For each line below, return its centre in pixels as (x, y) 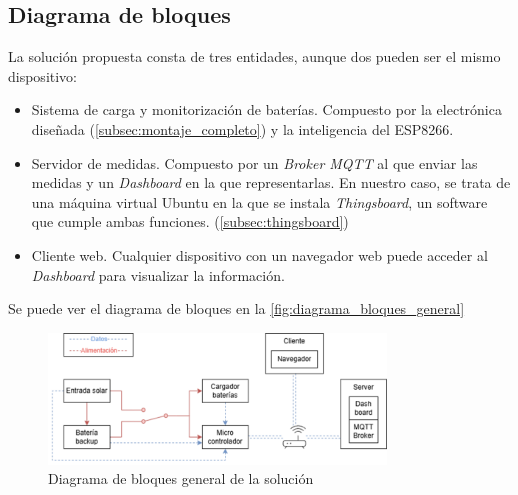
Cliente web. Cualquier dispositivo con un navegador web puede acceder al (259, 254)
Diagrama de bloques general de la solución (181, 478)
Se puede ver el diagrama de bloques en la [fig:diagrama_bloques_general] (236, 308)
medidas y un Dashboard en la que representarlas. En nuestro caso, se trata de (271, 182)
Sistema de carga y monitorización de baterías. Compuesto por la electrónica (266, 109)
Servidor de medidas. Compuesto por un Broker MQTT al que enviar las (254, 162)
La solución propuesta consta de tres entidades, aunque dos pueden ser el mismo (254, 56)
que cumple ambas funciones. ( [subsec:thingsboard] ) (190, 221)
